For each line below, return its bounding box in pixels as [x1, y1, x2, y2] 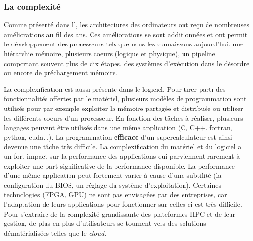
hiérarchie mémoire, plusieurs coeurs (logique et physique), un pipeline [4, 48, 215, 58]
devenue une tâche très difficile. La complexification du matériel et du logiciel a [4, 141, 242, 152]
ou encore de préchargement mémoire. [4, 67, 117, 78]
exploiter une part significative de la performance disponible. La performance [4, 160, 235, 171]
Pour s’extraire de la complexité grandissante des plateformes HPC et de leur [4, 208, 236, 219]
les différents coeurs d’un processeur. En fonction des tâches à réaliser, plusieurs [4, 112, 243, 123]
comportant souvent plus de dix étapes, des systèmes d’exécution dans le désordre [4, 58, 250, 68]
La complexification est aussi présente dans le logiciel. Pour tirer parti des [4, 84, 226, 94]
